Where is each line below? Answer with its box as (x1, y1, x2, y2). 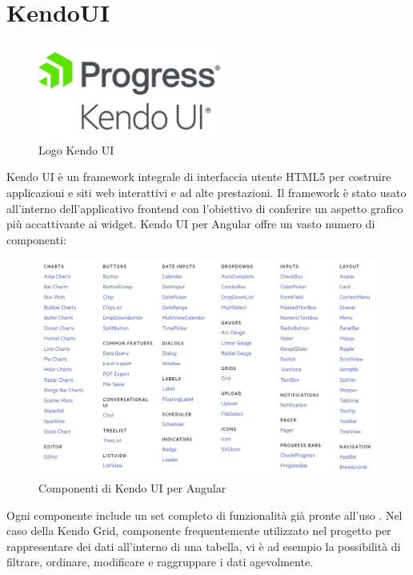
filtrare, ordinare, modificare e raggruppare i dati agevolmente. (6, 553, 314, 570)
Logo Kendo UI (38, 141, 114, 158)
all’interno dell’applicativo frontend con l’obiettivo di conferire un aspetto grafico (6, 199, 403, 216)
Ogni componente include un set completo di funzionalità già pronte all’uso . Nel (6, 506, 403, 523)
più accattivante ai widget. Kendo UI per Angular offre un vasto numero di (6, 215, 375, 232)
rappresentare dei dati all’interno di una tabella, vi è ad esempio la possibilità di (6, 537, 401, 554)
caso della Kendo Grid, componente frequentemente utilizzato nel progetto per (6, 522, 391, 539)
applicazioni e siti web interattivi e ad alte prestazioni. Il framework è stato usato (6, 183, 407, 200)
